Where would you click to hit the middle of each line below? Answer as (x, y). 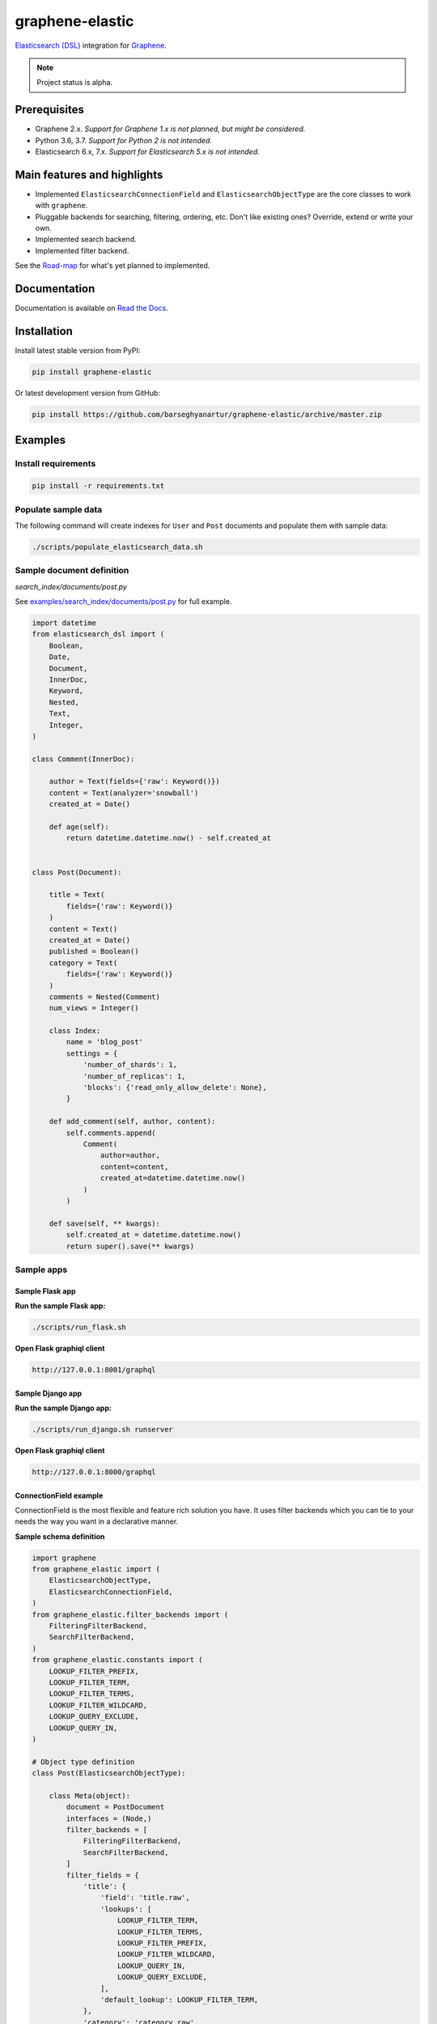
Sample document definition (72, 571)
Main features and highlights (89, 174)
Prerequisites (49, 110)
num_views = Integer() (94, 1008)
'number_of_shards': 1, (130, 1065)
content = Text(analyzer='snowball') (124, 793)
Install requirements (55, 464)
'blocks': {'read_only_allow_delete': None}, (175, 1088)
